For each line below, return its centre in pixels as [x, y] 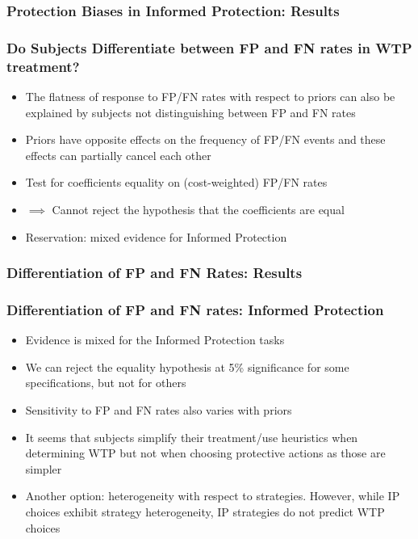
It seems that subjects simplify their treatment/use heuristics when [192, 437]
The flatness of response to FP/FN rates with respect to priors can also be [210, 96]
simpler [44, 468]
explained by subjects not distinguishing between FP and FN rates [190, 112]
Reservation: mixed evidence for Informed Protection [156, 236]
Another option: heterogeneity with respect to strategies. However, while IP [213, 496]
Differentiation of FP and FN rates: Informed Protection [195, 309]
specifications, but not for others [106, 383]
